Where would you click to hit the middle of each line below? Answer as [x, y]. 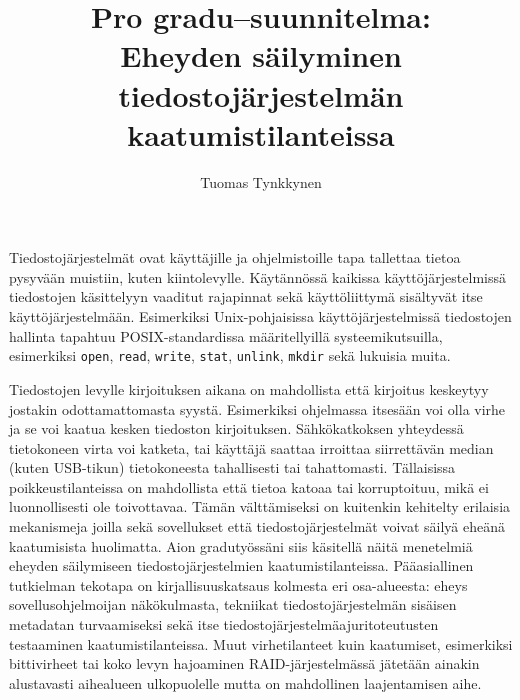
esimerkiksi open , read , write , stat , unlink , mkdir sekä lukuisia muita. [230, 355]
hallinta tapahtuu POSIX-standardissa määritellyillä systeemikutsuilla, [226, 335]
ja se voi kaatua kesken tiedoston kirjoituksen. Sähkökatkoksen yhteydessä [236, 428]
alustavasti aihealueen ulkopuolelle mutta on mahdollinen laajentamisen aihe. [245, 682]
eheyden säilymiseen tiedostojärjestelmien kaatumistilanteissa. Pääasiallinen [241, 565]
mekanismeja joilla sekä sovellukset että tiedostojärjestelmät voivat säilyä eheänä [257, 526]
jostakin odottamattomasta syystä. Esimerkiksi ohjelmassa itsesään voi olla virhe [257, 408]
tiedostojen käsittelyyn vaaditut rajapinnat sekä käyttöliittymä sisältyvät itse [246, 296]
